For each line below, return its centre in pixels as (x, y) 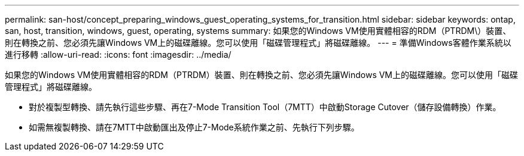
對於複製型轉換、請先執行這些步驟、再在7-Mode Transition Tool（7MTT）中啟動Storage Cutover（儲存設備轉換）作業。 (265, 107)
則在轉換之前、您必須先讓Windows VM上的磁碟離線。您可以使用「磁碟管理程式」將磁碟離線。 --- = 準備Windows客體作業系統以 (258, 43)
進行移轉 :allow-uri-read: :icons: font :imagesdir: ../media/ (118, 54)
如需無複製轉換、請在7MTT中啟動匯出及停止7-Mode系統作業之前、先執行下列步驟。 (194, 127)
